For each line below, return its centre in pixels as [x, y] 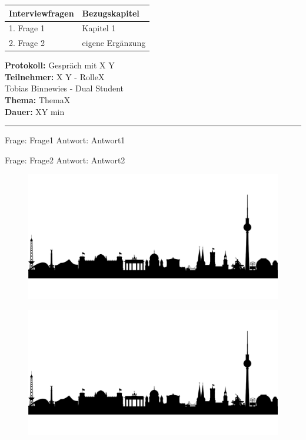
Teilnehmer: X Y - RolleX [55, 76]
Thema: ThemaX [38, 100]
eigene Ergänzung [114, 43]
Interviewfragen [41, 13]
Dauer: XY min [35, 111]
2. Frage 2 [27, 43]
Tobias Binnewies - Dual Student [64, 88]
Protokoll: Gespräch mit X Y [60, 65]
